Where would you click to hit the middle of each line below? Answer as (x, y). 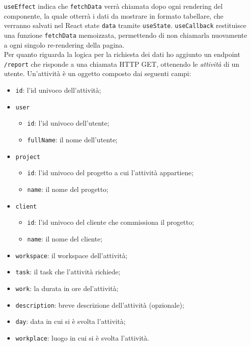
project (28, 157)
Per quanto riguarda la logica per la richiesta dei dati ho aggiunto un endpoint (122, 54)
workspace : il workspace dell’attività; (71, 255)
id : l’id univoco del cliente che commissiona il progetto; (111, 222)
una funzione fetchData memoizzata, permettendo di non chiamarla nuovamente (126, 35)
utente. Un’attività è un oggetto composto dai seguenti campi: (98, 73)
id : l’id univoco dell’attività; (58, 90)
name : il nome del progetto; (68, 189)
